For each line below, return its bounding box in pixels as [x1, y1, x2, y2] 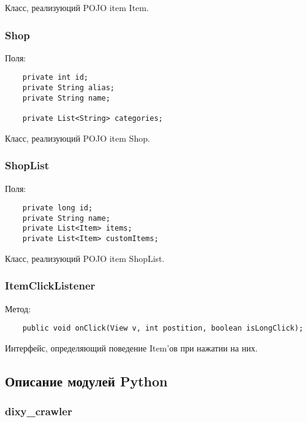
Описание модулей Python [5, 371, 168, 390]
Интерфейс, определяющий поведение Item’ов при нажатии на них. [5, 341, 258, 354]
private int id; [22, 73, 89, 82]
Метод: [5, 302, 31, 315]
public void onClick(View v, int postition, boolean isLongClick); [22, 324, 303, 333]
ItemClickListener [5, 278, 96, 293]
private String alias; [22, 83, 115, 93]
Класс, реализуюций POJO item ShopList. [5, 251, 165, 264]
